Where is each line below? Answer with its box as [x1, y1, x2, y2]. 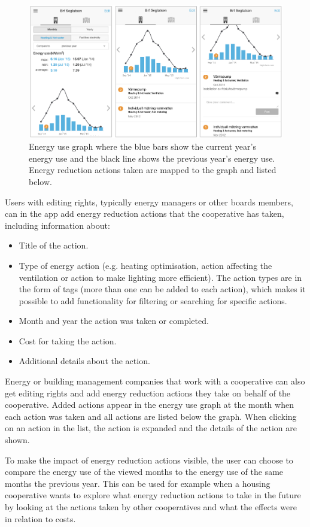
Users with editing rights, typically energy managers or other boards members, [5, 195, 293, 208]
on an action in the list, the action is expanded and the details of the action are [5, 422, 297, 434]
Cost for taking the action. [19, 334, 117, 347]
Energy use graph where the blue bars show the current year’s [29, 140, 256, 153]
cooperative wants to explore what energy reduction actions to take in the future [5, 489, 301, 501]
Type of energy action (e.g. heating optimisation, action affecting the [19, 259, 272, 271]
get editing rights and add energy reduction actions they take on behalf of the [5, 386, 291, 399]
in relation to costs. [5, 512, 76, 525]
